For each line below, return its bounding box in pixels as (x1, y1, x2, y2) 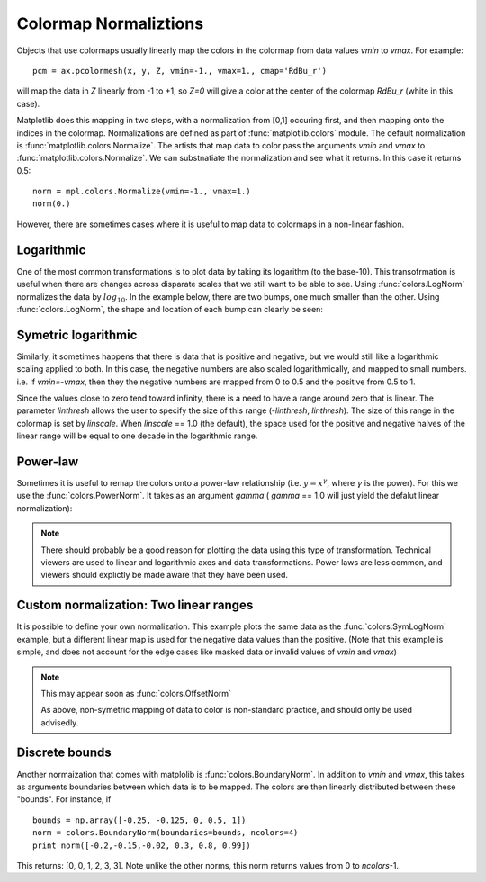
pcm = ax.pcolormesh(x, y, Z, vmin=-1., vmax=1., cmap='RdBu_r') (32, 66, 328, 76)
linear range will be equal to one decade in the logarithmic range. (16, 430, 258, 441)
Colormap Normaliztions (16, 13, 204, 33)
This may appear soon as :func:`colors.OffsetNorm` (40, 688, 231, 698)
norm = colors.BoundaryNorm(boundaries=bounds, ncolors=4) (32, 828, 299, 838)
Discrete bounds (16, 745, 112, 760)
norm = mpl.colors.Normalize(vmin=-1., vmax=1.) (32, 186, 251, 197)
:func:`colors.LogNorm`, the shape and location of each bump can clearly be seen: (16, 303, 324, 314)
